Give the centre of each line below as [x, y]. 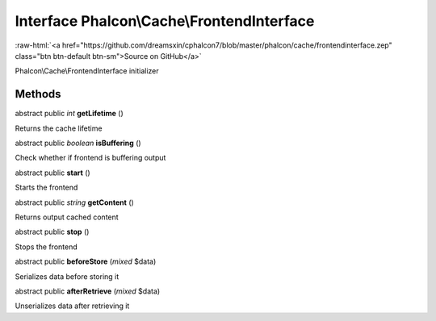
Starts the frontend [46, 188]
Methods [38, 94]
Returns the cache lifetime [59, 128]
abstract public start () [52, 173]
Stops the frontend [46, 247]
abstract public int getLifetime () [69, 114]
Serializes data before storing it [67, 276]
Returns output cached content [67, 217]
